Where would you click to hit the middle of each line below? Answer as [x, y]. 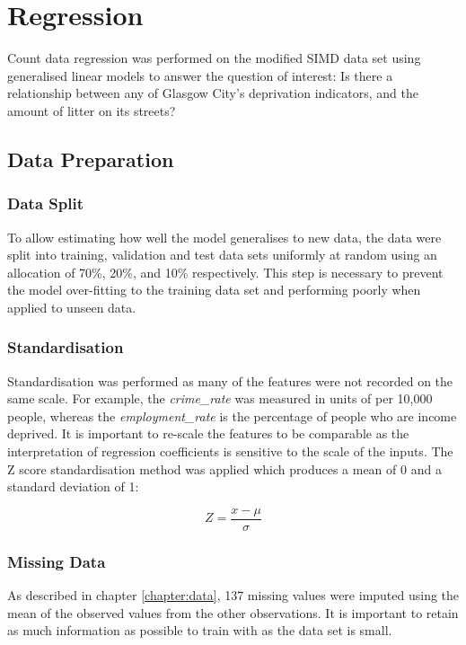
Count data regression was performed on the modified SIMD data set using [214, 58]
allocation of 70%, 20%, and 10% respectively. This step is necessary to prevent [225, 272]
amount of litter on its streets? [92, 110]
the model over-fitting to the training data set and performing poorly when [214, 290]
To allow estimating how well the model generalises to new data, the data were [224, 237]
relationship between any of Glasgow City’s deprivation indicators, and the [213, 93]
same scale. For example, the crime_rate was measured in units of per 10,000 [220, 398]
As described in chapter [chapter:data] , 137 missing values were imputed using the [233, 595]
